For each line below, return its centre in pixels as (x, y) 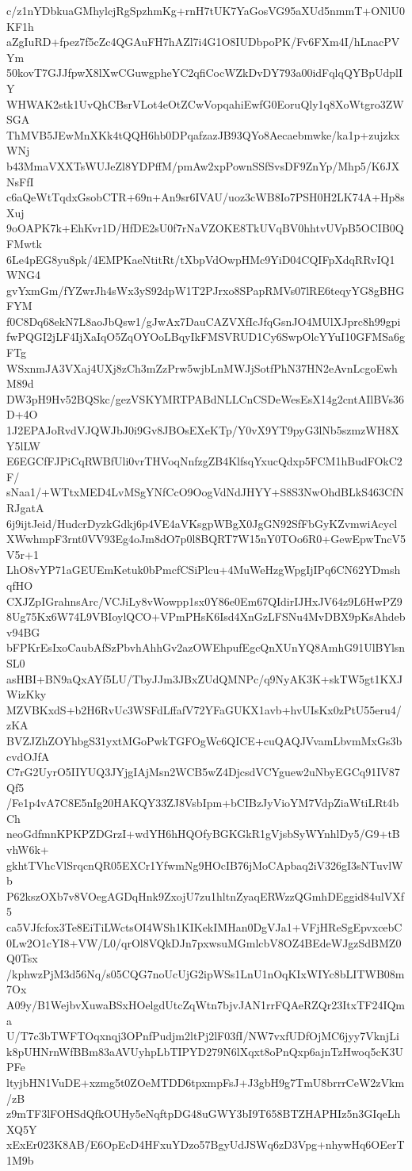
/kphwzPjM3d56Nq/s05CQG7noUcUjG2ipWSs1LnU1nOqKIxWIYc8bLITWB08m (206, 973)
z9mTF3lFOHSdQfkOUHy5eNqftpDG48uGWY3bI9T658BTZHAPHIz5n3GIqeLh (204, 1114)
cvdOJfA (28, 756)
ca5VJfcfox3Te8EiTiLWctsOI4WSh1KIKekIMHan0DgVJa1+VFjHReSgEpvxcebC (204, 927)
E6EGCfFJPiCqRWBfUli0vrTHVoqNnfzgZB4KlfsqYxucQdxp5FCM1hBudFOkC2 (204, 461)
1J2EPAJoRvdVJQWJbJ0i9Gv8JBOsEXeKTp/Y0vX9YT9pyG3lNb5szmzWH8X (203, 430)
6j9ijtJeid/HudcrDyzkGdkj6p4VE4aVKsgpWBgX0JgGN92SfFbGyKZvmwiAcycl (202, 523)
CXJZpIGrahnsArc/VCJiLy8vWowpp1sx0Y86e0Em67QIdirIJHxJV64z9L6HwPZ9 (204, 601)
